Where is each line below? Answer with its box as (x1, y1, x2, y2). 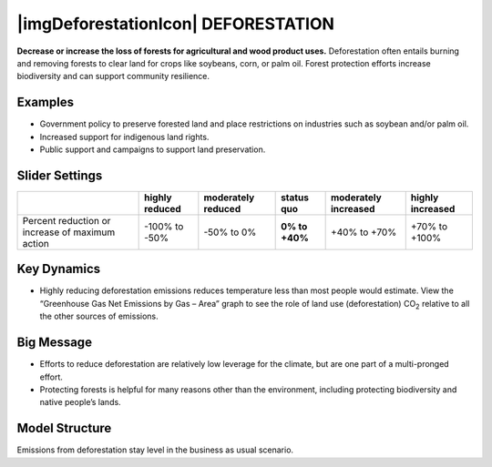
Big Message (16, 335, 93, 350)
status (281, 191, 310, 204)
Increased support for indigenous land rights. (39, 131, 210, 142)
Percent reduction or (22, 214, 111, 227)
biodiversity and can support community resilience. (16, 71, 210, 82)
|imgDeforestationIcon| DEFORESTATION (16, 14, 334, 34)
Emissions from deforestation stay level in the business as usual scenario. (16, 444, 294, 455)
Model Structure (16, 421, 112, 436)
